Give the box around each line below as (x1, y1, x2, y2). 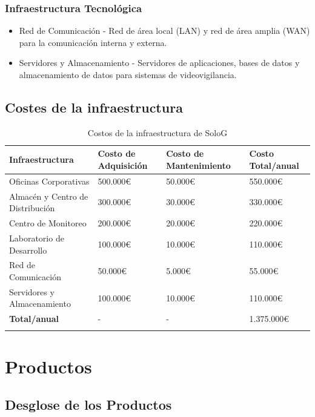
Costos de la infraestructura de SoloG (87, 126, 228, 139)
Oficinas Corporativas (9, 174, 90, 187)
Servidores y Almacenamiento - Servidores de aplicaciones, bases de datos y (19, 56, 300, 69)
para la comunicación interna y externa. (19, 36, 167, 48)
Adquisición (98, 159, 148, 171)
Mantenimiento (166, 159, 231, 171)
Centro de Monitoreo (9, 217, 87, 229)
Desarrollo (9, 243, 47, 256)
